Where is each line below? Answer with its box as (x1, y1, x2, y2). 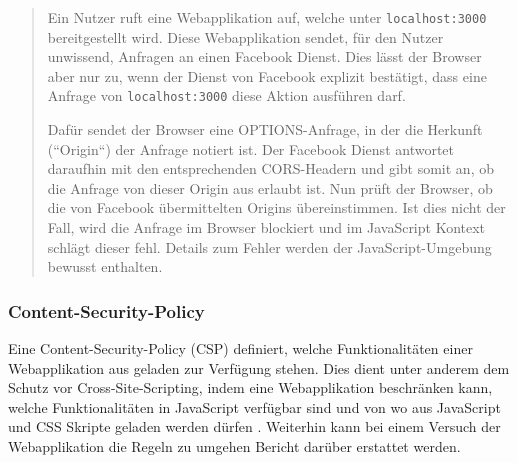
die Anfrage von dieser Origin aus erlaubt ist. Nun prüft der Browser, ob (47, 177, 493, 198)
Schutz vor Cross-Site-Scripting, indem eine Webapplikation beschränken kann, (8, 377, 493, 398)
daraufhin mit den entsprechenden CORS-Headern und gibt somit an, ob (47, 158, 494, 179)
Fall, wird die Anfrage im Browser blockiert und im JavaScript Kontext (47, 217, 486, 238)
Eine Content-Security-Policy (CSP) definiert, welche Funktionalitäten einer (8, 338, 473, 359)
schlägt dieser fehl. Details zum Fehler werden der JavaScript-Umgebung (47, 236, 492, 257)
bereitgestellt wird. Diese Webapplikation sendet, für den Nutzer (47, 26, 444, 47)
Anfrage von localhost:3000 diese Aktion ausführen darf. (47, 85, 406, 106)
